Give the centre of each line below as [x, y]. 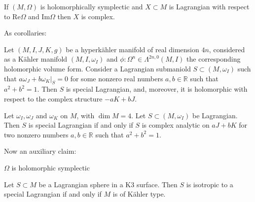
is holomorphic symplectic [51, 167]
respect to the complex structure [53, 98]
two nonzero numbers [36, 134]
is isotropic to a [210, 184]
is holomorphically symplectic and [91, 6]
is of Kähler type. [139, 194]
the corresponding [214, 59]
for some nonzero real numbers [117, 78]
